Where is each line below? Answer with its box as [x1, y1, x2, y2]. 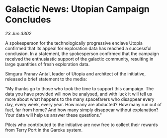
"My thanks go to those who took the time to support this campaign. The [5, 85, 154, 91]
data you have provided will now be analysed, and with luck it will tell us [5, 91, 153, 97]
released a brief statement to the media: [5, 76, 87, 82]
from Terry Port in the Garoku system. [5, 127, 83, 133]
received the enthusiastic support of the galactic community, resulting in [5, 56, 154, 62]
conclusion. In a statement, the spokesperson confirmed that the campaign [5, 51, 159, 57]
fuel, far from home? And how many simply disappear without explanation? [5, 107, 159, 113]
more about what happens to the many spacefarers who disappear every [5, 96, 155, 102]
